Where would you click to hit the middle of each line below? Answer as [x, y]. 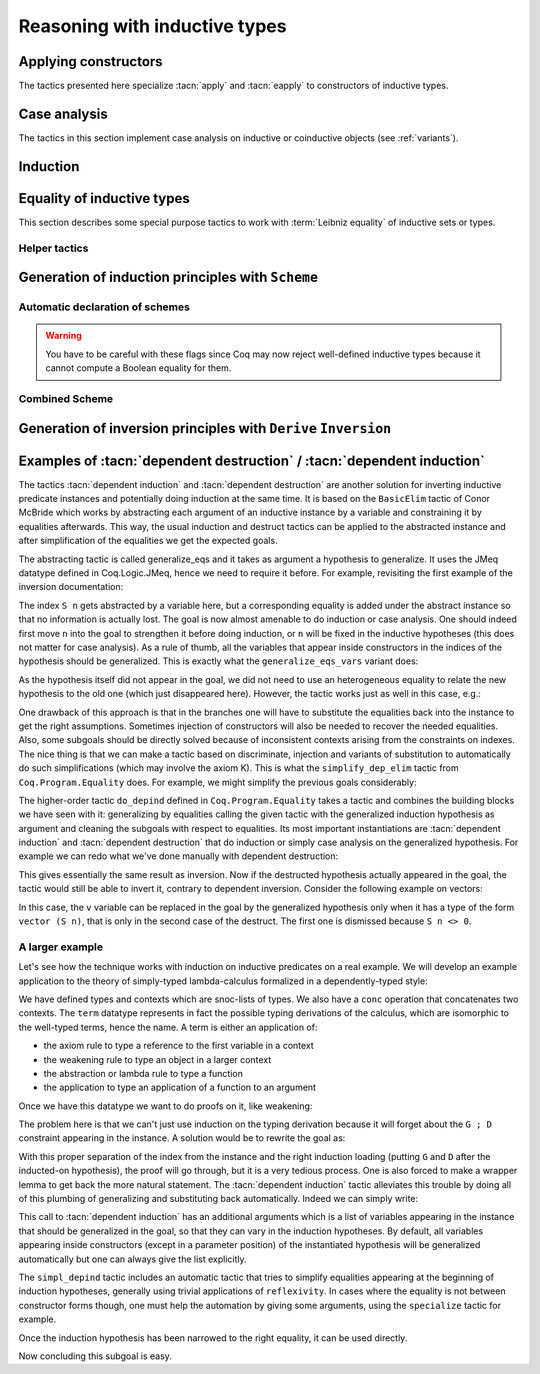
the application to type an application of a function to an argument [180, 1087]
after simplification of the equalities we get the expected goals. [148, 541]
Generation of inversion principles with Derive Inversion [205, 428]
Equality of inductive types [104, 198]
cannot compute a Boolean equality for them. [138, 368]
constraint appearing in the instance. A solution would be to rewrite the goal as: [182, 1138]
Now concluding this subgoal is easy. [95, 1356]
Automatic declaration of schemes [104, 307]
